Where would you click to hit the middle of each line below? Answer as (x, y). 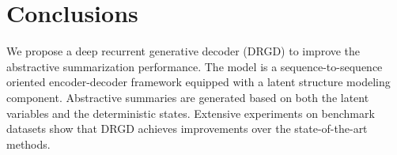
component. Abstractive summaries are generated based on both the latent (188, 97)
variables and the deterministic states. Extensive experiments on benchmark (191, 113)
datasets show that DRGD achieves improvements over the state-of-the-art (187, 129)
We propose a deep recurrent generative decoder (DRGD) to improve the (183, 51)
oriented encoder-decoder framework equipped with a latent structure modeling (198, 82)
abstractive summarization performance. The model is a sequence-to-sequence (195, 66)
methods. (28, 144)
